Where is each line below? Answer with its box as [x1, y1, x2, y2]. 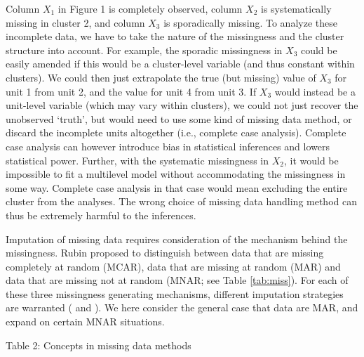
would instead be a [274, 84, 356, 98]
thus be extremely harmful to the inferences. [6, 207, 196, 222]
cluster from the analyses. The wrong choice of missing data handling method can [6, 194, 357, 209]
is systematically [260, 1, 332, 15]
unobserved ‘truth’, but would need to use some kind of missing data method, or [6, 111, 352, 126]
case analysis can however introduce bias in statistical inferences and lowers [6, 138, 330, 153]
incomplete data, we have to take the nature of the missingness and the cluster [6, 29, 344, 44]
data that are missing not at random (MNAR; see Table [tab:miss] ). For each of [6, 273, 349, 287]
